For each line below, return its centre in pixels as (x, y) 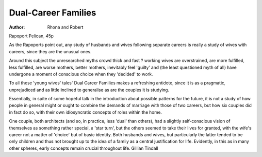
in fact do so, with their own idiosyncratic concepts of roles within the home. (85, 112)
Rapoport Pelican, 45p (31, 36)
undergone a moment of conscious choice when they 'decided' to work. (81, 74)
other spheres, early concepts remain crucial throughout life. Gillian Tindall (84, 148)
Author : (17, 27)
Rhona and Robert (65, 27)
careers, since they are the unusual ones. (50, 51)
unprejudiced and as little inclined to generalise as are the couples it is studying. (89, 90)
